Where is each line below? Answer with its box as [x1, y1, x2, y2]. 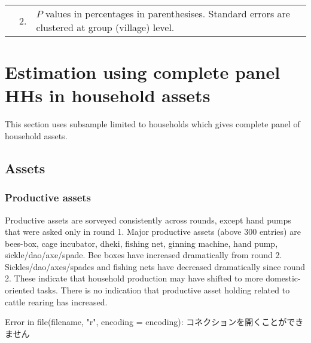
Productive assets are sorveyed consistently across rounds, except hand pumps [5, 213, 291, 226]
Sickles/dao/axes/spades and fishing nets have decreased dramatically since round [5, 260, 305, 272]
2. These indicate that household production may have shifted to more [5, 272, 263, 284]
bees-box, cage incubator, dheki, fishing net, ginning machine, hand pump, [5, 237, 278, 249]
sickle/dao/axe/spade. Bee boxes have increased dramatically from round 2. [5, 249, 282, 261]
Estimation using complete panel [5, 60, 280, 84]
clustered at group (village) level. [36, 20, 175, 34]
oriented [5, 284, 35, 296]
